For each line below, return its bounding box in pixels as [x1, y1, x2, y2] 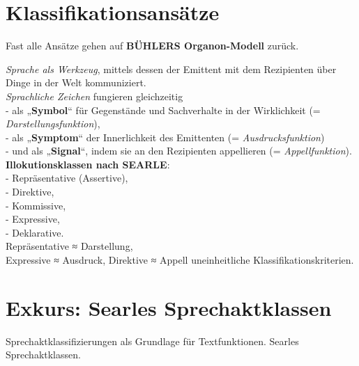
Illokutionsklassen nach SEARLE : [6, 157, 170, 171]
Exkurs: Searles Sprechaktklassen [6, 293, 332, 321]
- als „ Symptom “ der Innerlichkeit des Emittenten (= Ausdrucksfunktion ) [6, 129, 325, 144]
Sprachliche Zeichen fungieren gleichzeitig [6, 88, 183, 103]
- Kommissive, [6, 198, 66, 212]
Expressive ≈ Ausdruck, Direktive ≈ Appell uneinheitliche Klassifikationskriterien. [6, 253, 354, 267]
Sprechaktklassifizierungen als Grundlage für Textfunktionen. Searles [6, 333, 299, 348]
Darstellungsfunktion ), [6, 116, 100, 131]
